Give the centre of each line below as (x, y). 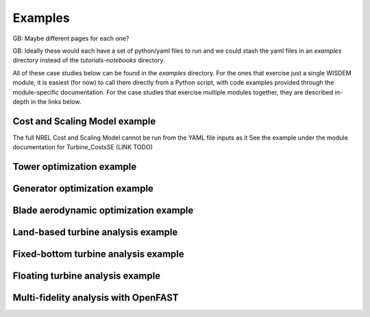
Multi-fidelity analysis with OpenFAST (96, 298)
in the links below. (56, 101)
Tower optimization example (75, 167)
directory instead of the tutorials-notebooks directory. (89, 60)
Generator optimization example (83, 189)
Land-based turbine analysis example (95, 232)
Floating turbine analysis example (87, 276)
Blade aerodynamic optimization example (103, 211)
